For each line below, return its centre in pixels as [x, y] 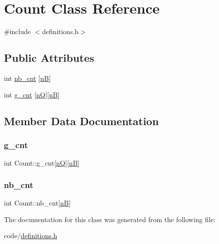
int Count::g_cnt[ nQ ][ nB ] [42, 163]
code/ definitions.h [31, 235]
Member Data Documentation [82, 121]
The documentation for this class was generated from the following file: [110, 219]
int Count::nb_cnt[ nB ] [37, 202]
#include [18, 31]
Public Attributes [49, 58]
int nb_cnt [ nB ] [27, 78]
